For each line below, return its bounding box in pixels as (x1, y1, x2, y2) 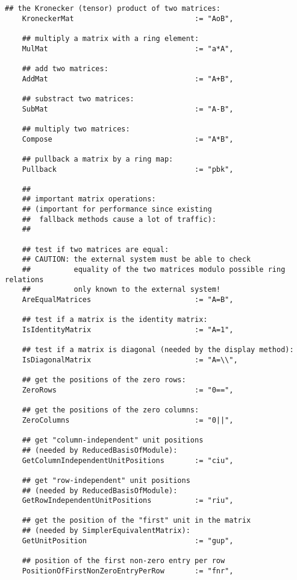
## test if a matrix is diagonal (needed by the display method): (22, 345, 294, 355)
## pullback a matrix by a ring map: (22, 154, 174, 163)
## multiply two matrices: (22, 124, 130, 133)
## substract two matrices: (22, 94, 134, 103)
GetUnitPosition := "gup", (22, 536, 234, 545)
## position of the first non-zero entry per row (22, 556, 225, 566)
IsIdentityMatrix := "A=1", (22, 326, 234, 334)
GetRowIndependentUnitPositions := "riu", (22, 496, 234, 505)
